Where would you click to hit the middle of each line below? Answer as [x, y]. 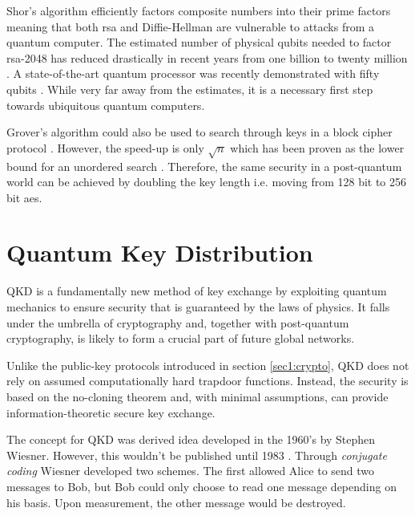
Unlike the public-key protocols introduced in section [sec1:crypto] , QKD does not [208, 365]
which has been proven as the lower [317, 147]
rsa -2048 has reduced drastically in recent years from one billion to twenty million [207, 57]
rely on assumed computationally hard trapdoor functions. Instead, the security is [207, 381]
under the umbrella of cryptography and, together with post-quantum [178, 322]
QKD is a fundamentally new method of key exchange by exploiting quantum [197, 291]
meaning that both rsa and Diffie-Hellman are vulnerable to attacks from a [191, 26]
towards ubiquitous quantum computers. [106, 105]
